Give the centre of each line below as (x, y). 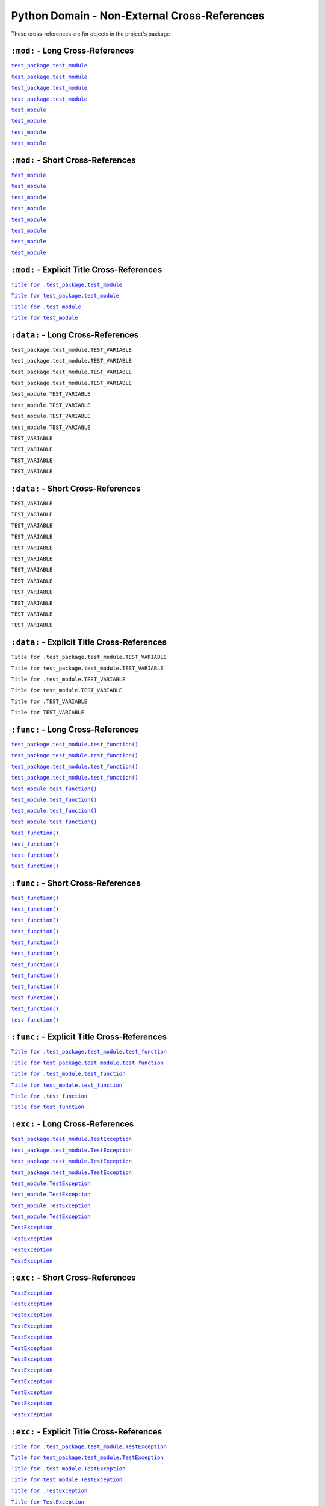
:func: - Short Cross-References (76, 883)
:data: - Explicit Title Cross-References (89, 642)
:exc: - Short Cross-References (73, 1278)
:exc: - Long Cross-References (73, 1124)
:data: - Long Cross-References (75, 335)
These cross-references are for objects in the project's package (91, 34)
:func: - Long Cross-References (75, 729)
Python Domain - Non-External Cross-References (138, 16)
